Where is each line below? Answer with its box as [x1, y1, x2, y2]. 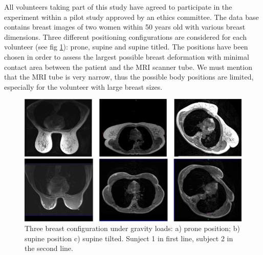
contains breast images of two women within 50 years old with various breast [4, 21, 246, 32]
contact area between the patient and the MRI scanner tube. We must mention [4, 61, 252, 72]
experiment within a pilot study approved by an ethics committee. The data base [4, 11, 259, 22]
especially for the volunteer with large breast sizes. [4, 81, 163, 92]
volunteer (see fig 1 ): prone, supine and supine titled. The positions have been [4, 41, 248, 52]
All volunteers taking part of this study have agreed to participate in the [4, 2, 232, 12]
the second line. [25, 243, 73, 253]
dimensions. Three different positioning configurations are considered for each [4, 31, 247, 42]
